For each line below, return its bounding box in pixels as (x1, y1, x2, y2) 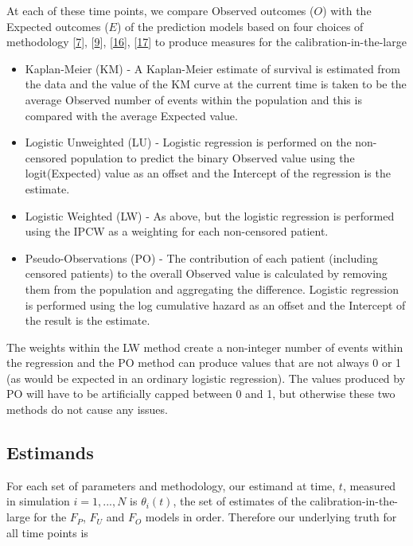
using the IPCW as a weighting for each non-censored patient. (25, 223, 329, 240)
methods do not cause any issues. (6, 401, 168, 418)
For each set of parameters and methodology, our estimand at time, (6, 477, 336, 493)
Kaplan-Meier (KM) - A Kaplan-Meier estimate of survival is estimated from (25, 60, 400, 76)
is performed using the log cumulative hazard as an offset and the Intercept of (25, 296, 406, 313)
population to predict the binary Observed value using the (70, 149, 355, 166)
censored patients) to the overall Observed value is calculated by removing (25, 265, 388, 282)
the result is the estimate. (25, 312, 150, 329)
